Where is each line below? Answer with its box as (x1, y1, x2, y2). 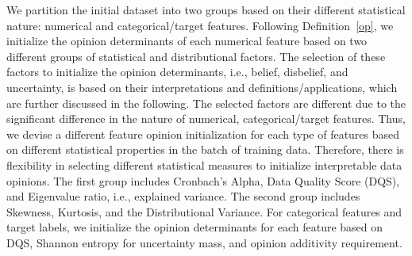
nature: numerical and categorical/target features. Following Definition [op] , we (6, 17, 394, 33)
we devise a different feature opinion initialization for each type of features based (6, 125, 400, 142)
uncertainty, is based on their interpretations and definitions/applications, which (6, 78, 398, 95)
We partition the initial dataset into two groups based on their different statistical (6, 2, 406, 17)
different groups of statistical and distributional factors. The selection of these (6, 48, 386, 64)
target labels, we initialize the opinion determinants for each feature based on (6, 219, 383, 235)
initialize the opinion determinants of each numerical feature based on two (6, 32, 368, 49)
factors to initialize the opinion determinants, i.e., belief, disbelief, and (6, 63, 348, 80)
